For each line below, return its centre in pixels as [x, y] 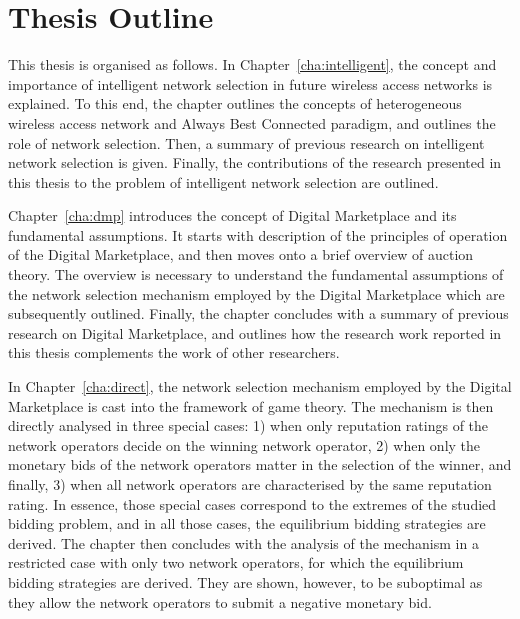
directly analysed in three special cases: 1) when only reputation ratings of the [248, 425]
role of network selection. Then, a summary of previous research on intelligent [246, 142]
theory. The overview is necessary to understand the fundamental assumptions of [256, 274]
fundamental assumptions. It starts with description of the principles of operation [258, 234]
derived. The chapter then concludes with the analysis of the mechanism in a [243, 542]
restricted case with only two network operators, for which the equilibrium [236, 562]
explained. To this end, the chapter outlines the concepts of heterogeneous [235, 103]
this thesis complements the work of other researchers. [174, 352]
